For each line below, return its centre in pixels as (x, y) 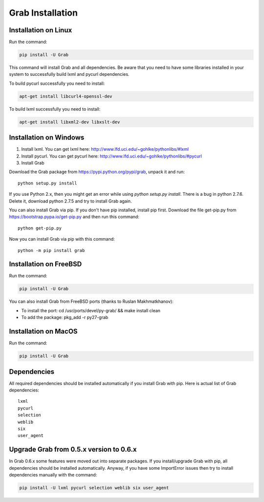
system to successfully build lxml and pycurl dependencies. (69, 74)
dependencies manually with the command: (53, 475)
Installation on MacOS (43, 331)
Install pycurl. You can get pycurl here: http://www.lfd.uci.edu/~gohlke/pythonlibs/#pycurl (112, 156)
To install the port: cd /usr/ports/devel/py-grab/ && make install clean (91, 310)
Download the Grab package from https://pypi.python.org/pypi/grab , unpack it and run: (97, 172)
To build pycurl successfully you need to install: (57, 83)
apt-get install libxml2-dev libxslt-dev (70, 122)
